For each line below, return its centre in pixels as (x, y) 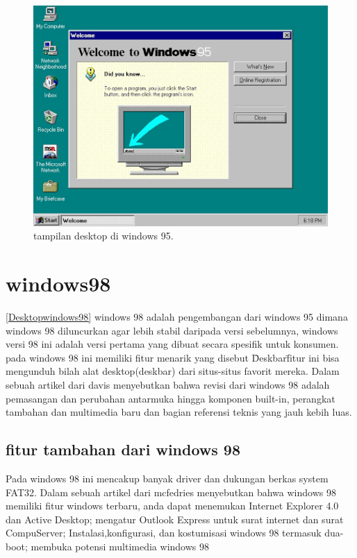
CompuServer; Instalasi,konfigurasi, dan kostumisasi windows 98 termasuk (164, 533)
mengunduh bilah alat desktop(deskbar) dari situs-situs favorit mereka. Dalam (173, 371)
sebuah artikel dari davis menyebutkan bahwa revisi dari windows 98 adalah (168, 385)
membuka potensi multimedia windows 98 (120, 546)
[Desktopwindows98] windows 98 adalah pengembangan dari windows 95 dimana (177, 317)
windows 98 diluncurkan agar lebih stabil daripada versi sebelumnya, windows (172, 330)
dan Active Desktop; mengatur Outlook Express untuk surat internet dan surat (175, 519)
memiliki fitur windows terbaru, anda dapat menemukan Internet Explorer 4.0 (172, 506)
